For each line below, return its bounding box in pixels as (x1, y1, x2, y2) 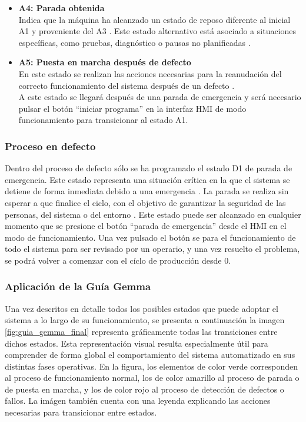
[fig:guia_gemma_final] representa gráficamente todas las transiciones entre (5, 325, 278, 337)
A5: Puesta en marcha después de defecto (18, 56, 191, 68)
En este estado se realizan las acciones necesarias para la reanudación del (18, 67, 282, 79)
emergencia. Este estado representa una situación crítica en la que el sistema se (5, 173, 290, 185)
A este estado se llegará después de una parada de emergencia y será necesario (18, 91, 301, 103)
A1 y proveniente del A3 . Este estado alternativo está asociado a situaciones (18, 25, 297, 37)
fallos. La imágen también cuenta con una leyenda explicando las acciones (5, 394, 271, 407)
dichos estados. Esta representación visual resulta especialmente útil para (5, 337, 268, 349)
